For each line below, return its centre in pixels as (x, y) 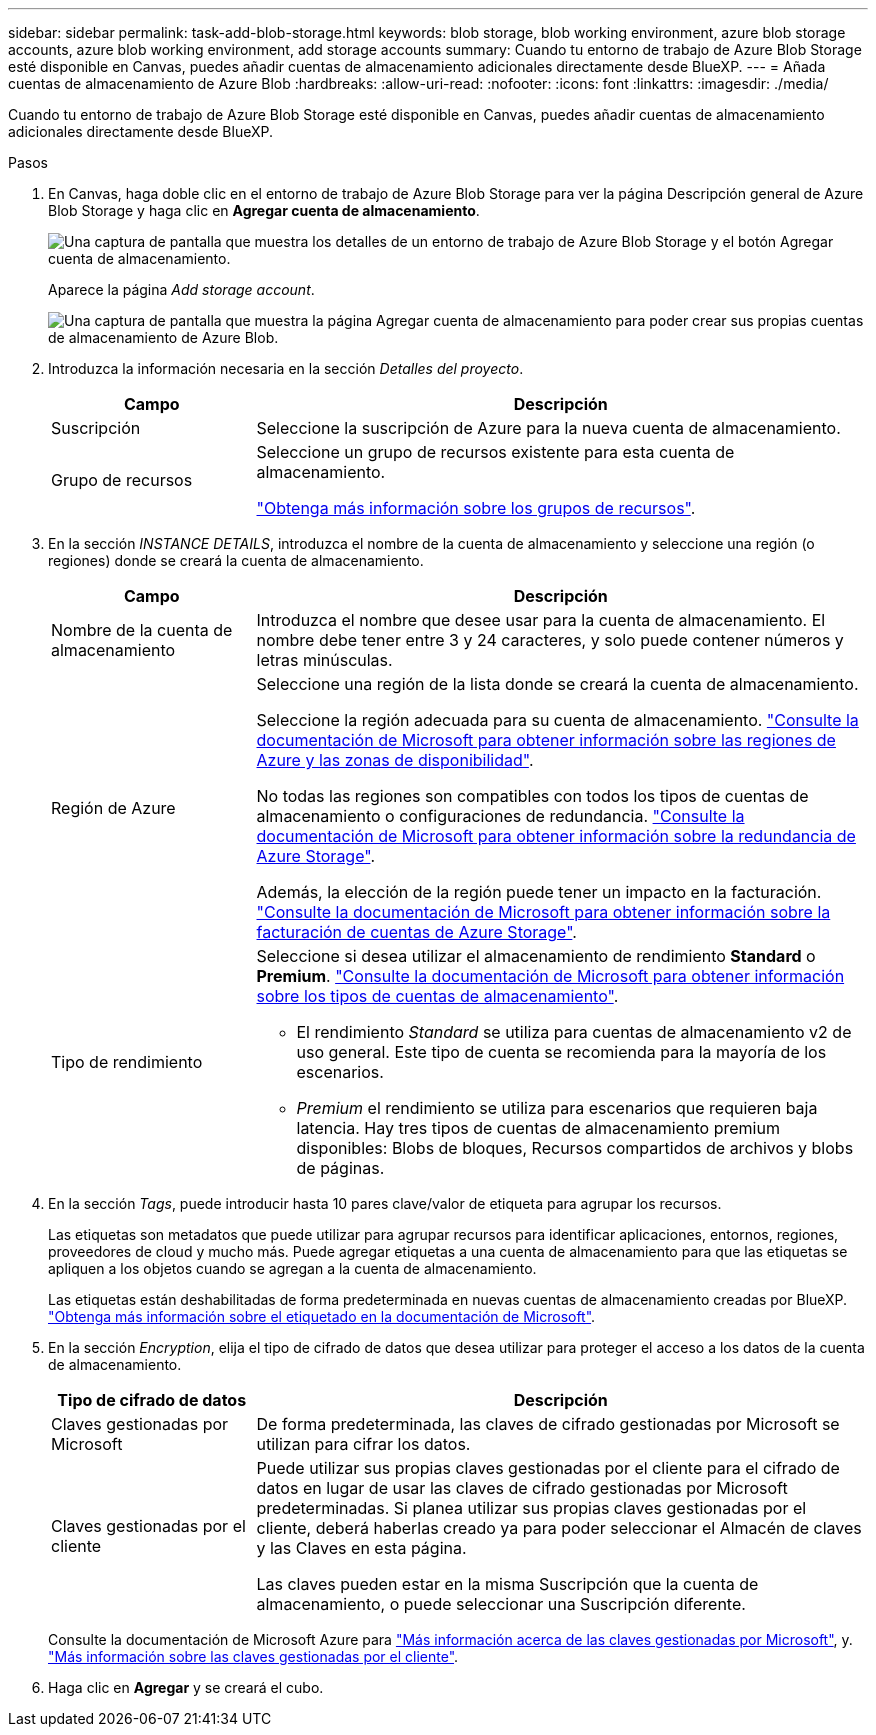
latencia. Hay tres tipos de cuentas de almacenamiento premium (538, 1128)
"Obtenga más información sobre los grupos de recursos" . (476, 508)
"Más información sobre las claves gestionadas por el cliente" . (253, 1656)
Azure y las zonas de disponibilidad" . (395, 760)
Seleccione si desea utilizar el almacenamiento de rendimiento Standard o (536, 956)
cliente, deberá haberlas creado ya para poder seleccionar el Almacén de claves (559, 1528)
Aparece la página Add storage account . (181, 289)
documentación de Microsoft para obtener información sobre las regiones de (546, 740)
